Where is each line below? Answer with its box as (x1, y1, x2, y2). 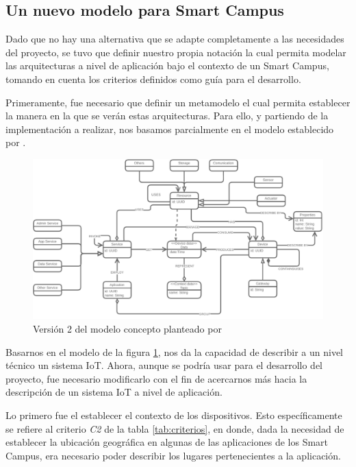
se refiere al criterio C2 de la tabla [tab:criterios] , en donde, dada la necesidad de (5, 421, 344, 435)
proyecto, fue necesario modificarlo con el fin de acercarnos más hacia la (5, 371, 307, 385)
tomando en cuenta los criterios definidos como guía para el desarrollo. (5, 71, 301, 86)
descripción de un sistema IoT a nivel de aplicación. (5, 385, 222, 399)
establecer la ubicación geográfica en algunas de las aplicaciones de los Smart (5, 435, 329, 449)
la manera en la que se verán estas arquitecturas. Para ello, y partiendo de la (5, 108, 329, 123)
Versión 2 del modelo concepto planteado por (33, 322, 222, 336)
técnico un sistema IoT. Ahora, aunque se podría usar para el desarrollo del (5, 358, 323, 372)
